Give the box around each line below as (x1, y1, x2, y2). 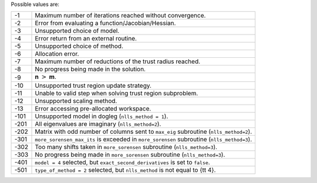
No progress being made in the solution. (35, 65, 146, 73)
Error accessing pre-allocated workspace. (35, 104, 151, 112)
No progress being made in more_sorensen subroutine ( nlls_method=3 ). (35, 150, 225, 158)
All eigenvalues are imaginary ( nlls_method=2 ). (35, 120, 161, 128)
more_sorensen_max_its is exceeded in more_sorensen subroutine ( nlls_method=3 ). (35, 135, 252, 143)
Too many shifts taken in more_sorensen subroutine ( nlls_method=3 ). (35, 143, 217, 151)
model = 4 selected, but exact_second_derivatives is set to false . (35, 158, 211, 166)
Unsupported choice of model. (35, 27, 120, 35)
